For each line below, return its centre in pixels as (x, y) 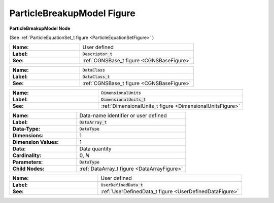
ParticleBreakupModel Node (40, 28)
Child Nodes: (29, 169)
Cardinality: (27, 155)
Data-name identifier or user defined (123, 115)
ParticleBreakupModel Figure (72, 13)
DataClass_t (96, 77)
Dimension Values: (36, 142)
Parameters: (28, 162)
